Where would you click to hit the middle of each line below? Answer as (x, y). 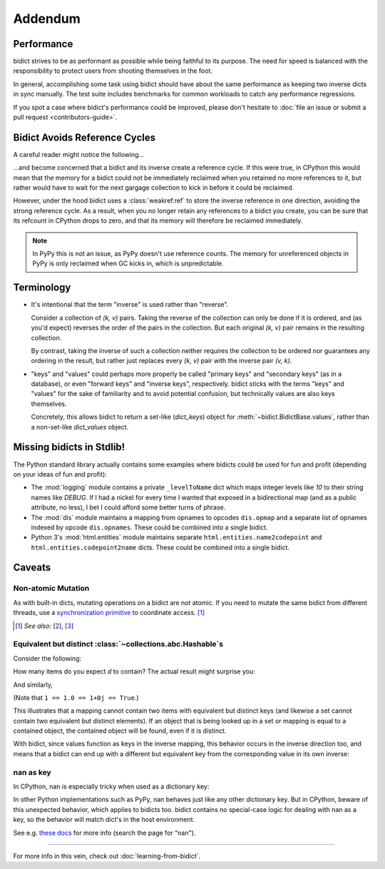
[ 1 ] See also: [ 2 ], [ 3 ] (45, 626)
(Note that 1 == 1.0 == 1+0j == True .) (76, 697)
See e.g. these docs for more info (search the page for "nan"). (104, 833)
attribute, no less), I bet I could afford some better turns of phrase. (128, 507)
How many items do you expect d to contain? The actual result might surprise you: (134, 671)
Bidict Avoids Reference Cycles (84, 137)
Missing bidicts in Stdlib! (69, 447)
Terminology (42, 288)
